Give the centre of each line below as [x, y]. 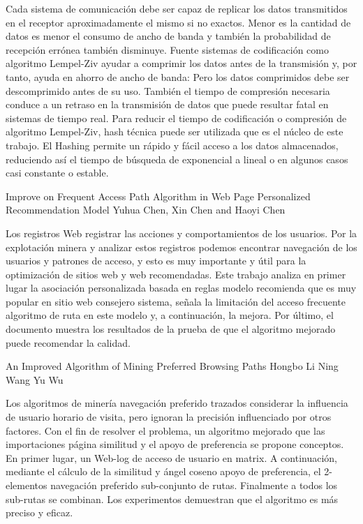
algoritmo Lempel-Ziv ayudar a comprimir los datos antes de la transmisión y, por [181, 63]
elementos [27, 485]
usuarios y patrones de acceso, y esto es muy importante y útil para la [156, 261]
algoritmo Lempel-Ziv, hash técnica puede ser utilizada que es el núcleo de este [175, 132]
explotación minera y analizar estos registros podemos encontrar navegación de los [181, 247]
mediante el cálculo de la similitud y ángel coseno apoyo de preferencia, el [163, 471]
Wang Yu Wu [35, 379]
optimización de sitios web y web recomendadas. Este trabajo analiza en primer [176, 274]
